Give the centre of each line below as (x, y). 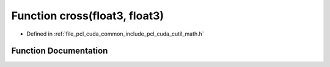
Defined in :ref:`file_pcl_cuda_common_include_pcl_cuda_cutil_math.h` (115, 34)
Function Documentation (60, 51)
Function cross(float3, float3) (88, 16)
